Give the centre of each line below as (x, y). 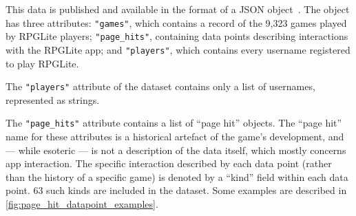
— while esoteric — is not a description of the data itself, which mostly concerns (176, 150)
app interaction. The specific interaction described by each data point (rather (169, 163)
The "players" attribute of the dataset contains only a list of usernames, (160, 86)
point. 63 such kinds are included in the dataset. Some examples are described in (176, 190)
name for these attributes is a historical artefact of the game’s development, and (175, 137)
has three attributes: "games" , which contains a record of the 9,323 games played (176, 22)
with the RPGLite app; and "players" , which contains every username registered (178, 49)
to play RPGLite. (42, 63)
